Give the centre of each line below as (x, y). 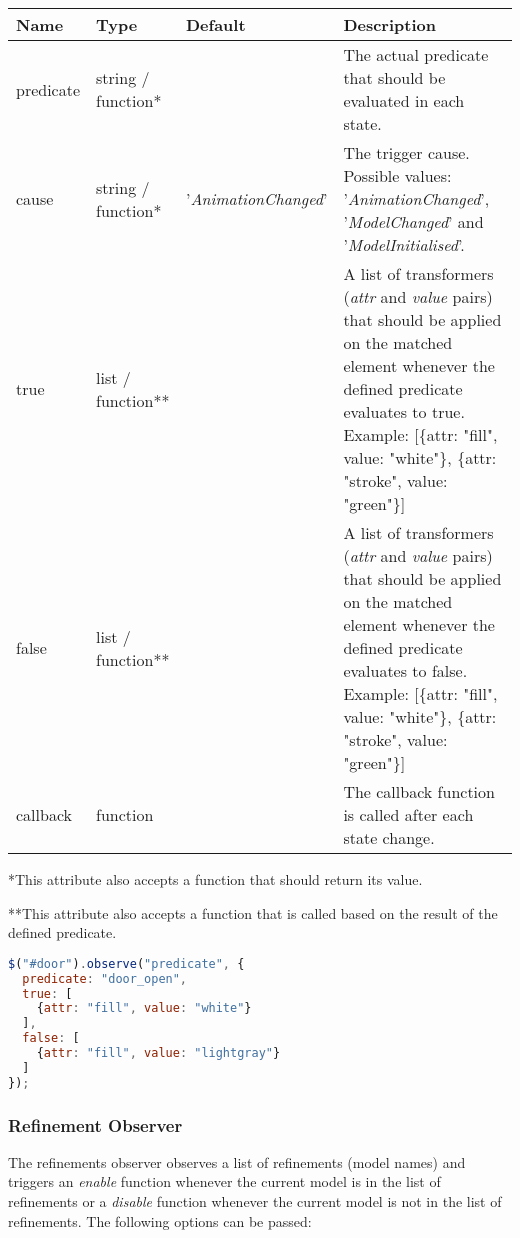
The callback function (419, 791)
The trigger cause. (406, 152)
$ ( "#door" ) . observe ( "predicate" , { (126, 963)
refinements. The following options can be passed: (160, 1220)
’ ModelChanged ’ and (413, 221)
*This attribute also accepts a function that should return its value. (215, 879)
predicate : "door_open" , (105, 978)
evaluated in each (404, 100)
